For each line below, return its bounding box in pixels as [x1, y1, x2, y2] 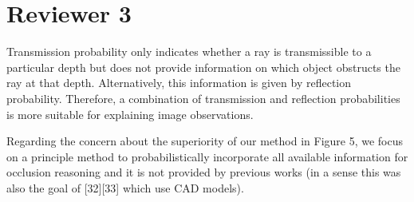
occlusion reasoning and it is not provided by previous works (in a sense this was [6, 164, 401, 180]
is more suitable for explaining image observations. [6, 105, 254, 122]
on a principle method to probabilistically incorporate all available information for [6, 148, 408, 164]
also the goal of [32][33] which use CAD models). [6, 179, 244, 196]
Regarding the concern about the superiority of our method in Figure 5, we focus [6, 133, 404, 149]
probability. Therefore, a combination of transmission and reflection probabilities [6, 89, 400, 106]
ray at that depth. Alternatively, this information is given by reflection [6, 74, 352, 91]
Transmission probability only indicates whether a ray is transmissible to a [6, 43, 372, 60]
